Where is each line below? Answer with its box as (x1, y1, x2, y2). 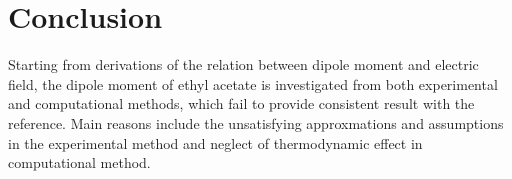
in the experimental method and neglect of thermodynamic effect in (8, 132, 423, 153)
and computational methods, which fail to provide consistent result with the (8, 93, 475, 114)
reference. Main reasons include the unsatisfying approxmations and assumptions (8, 112, 504, 133)
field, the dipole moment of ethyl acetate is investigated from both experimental (8, 73, 498, 94)
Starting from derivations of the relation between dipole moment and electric (8, 54, 479, 75)
